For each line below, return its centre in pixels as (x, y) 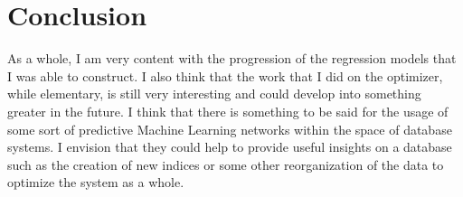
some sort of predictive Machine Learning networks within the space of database (230, 129)
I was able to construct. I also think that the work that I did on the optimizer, (225, 75)
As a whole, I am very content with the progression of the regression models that (232, 58)
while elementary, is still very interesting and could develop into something (214, 94)
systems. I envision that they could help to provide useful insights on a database (230, 147)
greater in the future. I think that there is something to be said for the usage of (228, 111)
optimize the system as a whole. (96, 182)
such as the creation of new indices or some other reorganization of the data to (226, 164)
